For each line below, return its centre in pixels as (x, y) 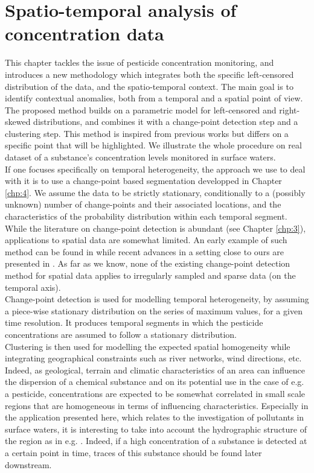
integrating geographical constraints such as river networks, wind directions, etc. (153, 358)
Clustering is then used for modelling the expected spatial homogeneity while (148, 346)
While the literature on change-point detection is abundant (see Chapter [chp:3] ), (155, 228)
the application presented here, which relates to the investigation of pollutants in (155, 417)
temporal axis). (33, 287)
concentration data (85, 33)
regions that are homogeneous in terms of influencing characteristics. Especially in (157, 405)
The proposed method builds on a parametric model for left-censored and (141, 110)
